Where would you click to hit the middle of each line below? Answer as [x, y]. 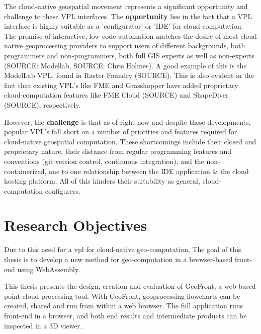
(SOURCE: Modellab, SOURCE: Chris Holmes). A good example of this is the [125, 65]
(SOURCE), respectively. [42, 104]
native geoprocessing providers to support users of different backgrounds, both [125, 46]
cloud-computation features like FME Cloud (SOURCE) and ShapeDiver [116, 95]
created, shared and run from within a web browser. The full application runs [123, 306]
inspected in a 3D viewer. [43, 325]
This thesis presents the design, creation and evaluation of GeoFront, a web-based [130, 286]
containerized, [25, 171]
